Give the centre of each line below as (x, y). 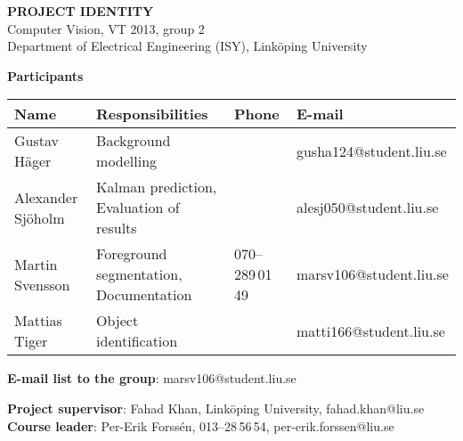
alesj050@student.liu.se (367, 208)
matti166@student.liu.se (370, 331)
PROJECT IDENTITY (81, 11)
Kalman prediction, (157, 187)
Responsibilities (152, 114)
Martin (36, 264)
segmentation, (139, 274)
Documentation (144, 295)
